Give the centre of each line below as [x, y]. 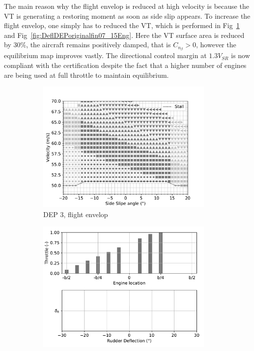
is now [240, 55]
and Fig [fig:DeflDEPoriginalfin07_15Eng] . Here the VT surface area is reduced [124, 35]
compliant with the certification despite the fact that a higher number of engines [125, 65]
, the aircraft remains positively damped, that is [99, 45]
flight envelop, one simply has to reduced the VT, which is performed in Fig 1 [122, 25]
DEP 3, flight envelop [76, 214]
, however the [216, 45]
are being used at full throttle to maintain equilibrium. [86, 75]
